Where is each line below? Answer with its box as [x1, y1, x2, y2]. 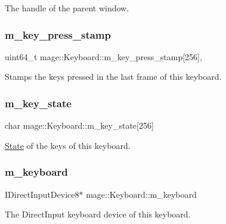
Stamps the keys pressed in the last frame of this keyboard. [5, 70, 222, 83]
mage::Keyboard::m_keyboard [86, 188, 197, 200]
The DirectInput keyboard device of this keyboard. [5, 208, 191, 220]
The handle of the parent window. [5, 2, 129, 14]
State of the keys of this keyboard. [5, 139, 131, 151]
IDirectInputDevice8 [5, 188, 79, 200]
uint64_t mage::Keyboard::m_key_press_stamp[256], [5, 50, 202, 63]
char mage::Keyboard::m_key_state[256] [5, 119, 154, 132]
